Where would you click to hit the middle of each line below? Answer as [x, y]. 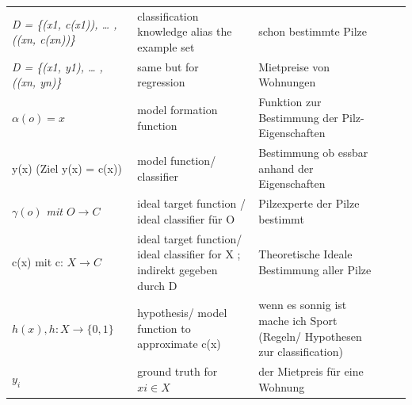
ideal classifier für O [186, 218]
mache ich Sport [298, 320]
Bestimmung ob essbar [313, 153]
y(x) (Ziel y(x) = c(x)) [67, 168]
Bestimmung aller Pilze [315, 269]
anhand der [286, 168]
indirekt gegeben [177, 269]
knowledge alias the [185, 31]
